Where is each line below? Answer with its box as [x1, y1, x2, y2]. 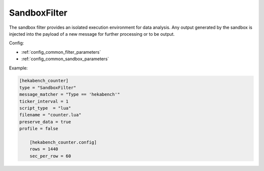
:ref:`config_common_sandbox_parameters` [21, 56, 110, 62]
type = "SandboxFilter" [19, 85, 77, 90]
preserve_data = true [19, 119, 71, 125]
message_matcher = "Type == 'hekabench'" [19, 92, 120, 97]
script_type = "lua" [19, 106, 71, 111]
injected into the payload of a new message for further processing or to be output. [9, 31, 175, 37]
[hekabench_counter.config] [29, 140, 97, 145]
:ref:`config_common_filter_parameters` [21, 49, 101, 55]
